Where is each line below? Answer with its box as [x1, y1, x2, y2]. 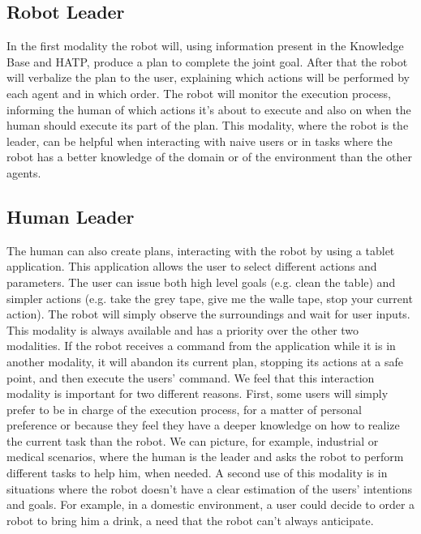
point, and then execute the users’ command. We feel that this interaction [6, 369, 375, 386]
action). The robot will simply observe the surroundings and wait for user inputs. [6, 305, 410, 323]
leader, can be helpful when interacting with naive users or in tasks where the [6, 132, 393, 149]
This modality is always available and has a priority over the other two [6, 321, 359, 338]
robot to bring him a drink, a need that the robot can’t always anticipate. [6, 511, 374, 528]
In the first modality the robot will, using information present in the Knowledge [6, 37, 404, 54]
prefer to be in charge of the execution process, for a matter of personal [6, 400, 362, 417]
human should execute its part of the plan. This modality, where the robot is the [6, 117, 409, 134]
